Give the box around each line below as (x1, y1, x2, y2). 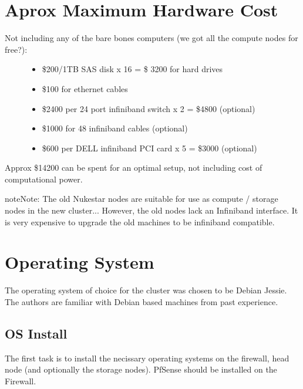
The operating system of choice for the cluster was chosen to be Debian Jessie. (5, 284, 287, 296)
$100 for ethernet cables (42, 82, 128, 94)
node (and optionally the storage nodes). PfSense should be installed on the (5, 363, 277, 376)
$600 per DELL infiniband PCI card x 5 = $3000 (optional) (42, 141, 257, 154)
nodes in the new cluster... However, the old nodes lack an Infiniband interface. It (5, 204, 298, 217)
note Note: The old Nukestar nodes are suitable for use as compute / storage (5, 192, 278, 205)
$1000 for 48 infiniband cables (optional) (42, 122, 188, 134)
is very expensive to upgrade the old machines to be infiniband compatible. (5, 215, 275, 228)
